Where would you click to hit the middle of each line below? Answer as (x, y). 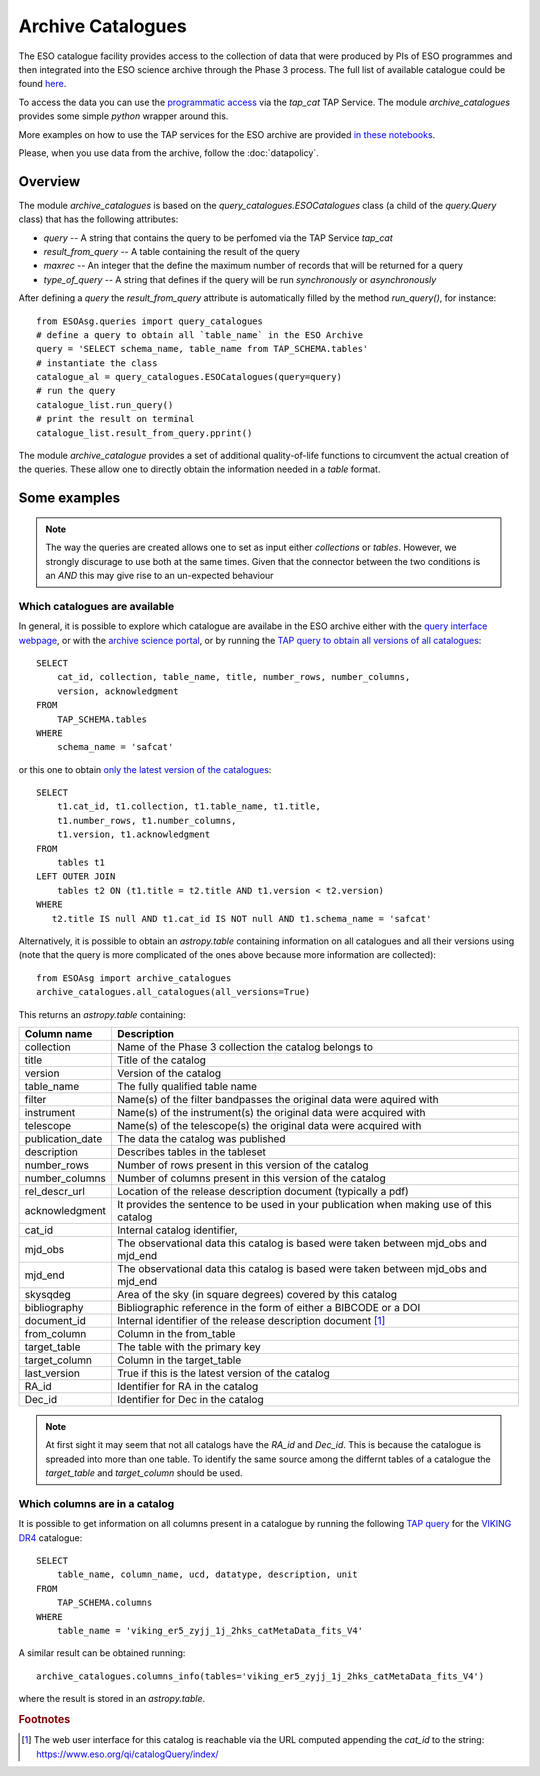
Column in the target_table (179, 1360)
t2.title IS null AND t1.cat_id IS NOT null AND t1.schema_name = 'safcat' (241, 918)
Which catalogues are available (96, 606)
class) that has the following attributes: (98, 219)
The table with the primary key (188, 1347)
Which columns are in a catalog (96, 1503)
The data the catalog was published (201, 1138)
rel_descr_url (54, 1191)
